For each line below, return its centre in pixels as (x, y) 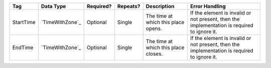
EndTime (23, 47)
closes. (154, 54)
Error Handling (208, 6)
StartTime (24, 22)
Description (160, 6)
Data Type (53, 6)
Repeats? (129, 6)
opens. (154, 28)
